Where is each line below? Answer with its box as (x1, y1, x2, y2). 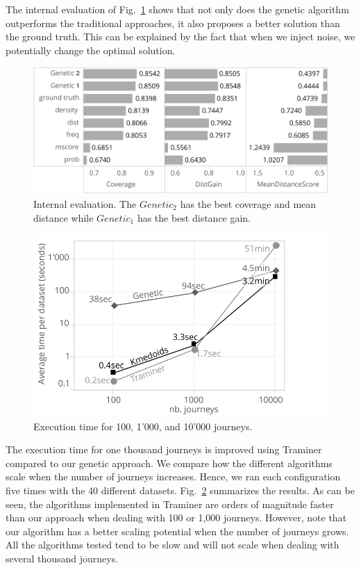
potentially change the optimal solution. (6, 42, 176, 57)
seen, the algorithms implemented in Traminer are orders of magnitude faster (6, 496, 334, 511)
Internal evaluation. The (33, 197, 137, 211)
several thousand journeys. (6, 551, 119, 565)
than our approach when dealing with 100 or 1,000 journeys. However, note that (6, 510, 347, 525)
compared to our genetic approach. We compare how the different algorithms (6, 455, 333, 470)
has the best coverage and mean (180, 197, 317, 211)
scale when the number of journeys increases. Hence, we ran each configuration (6, 469, 341, 484)
